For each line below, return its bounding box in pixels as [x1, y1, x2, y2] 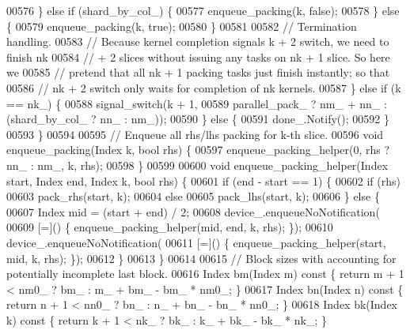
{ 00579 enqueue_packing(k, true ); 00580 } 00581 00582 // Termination [6, 17, 357, 34]
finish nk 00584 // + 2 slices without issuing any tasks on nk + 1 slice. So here [6, 48, 390, 65]
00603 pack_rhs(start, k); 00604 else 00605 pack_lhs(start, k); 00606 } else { [6, 188, 380, 205]
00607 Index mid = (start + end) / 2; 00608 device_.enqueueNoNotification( [6, 203, 380, 220]
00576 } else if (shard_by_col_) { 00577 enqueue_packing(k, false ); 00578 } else [6, 2, 400, 18]
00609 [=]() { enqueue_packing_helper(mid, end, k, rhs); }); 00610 [6, 219, 333, 235]
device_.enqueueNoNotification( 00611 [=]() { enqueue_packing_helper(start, [6, 234, 386, 250]
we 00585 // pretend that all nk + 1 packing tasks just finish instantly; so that [6, 64, 390, 81]
